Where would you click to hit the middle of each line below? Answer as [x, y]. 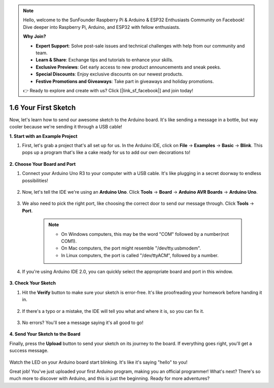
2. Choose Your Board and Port [43, 164]
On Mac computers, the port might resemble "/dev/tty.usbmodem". [131, 248]
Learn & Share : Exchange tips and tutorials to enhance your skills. [105, 60]
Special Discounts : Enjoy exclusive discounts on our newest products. [110, 74]
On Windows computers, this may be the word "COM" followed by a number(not [145, 234]
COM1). [69, 241]
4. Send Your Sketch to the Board [45, 334]
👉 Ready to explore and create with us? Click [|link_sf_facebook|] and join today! [108, 90]
